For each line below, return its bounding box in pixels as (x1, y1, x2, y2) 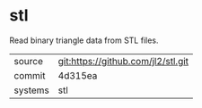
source (13, 54, 43, 67)
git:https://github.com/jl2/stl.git (57, 54, 189, 67)
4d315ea (57, 69, 98, 81)
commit (13, 69, 46, 81)
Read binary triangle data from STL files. (9, 35, 159, 46)
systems (13, 84, 49, 96)
